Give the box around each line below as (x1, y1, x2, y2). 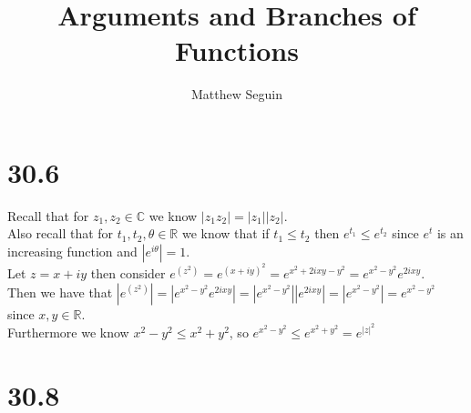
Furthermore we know (7, 322, 129, 341)
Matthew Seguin (191, 85, 282, 104)
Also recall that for (7, 224, 114, 243)
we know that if (181, 224, 270, 243)
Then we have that (7, 282, 113, 301)
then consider (90, 264, 166, 283)
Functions (175, 32, 299, 69)
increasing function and (7, 242, 138, 261)
